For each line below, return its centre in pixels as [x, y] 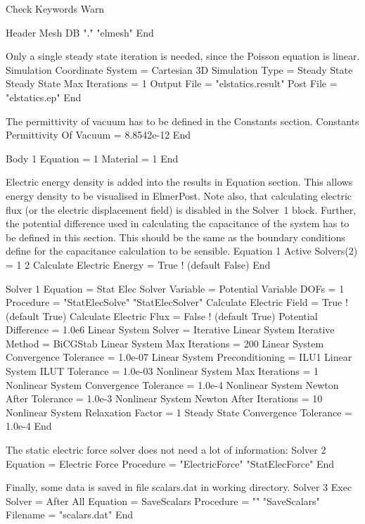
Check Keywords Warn [55, 8]
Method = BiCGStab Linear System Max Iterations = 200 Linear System [165, 343]
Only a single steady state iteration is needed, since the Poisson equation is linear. [183, 56]
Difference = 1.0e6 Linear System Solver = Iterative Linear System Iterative [170, 330]
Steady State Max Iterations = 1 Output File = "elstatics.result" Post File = [172, 83]
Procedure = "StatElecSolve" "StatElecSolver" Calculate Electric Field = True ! [177, 302]
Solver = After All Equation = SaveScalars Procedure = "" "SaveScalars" [163, 500]
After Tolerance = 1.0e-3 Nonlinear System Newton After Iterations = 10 [164, 398]
